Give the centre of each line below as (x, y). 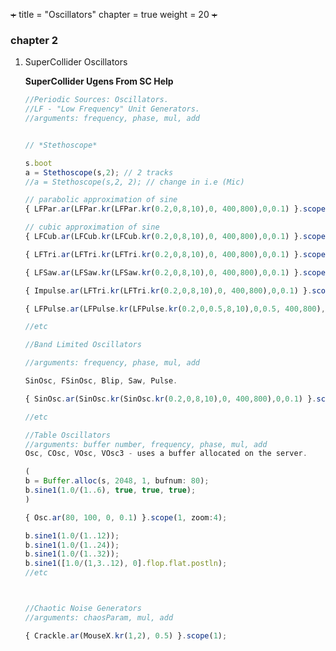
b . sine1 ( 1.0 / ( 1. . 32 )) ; (72, 554)
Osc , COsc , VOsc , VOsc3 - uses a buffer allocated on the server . (166, 454)
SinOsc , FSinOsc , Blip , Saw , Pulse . (101, 381)
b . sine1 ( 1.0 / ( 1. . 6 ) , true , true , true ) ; (110, 490)
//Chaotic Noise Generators (83, 609)
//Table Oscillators (67, 435)
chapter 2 (34, 40)
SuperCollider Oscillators (76, 62)
